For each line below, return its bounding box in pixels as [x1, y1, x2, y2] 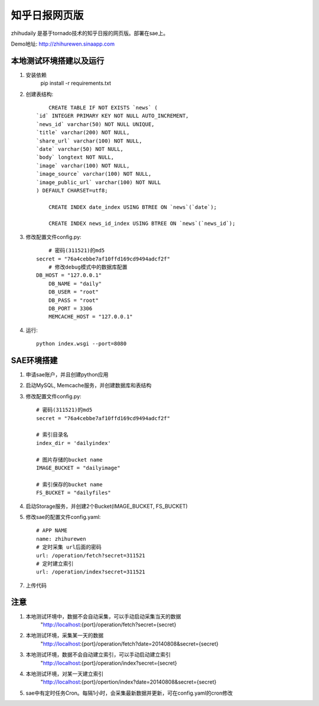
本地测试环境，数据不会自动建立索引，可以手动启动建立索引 [25, 651, 171, 658]
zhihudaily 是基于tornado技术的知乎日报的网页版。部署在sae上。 [11, 30, 168, 37]
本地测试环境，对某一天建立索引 [25, 670, 103, 677]
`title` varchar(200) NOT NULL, [36, 129, 130, 136]
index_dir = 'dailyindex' [36, 440, 112, 446]
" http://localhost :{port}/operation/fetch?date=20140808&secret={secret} [40, 640, 219, 647]
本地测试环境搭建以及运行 [11, 56, 105, 66]
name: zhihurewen [36, 536, 86, 542]
